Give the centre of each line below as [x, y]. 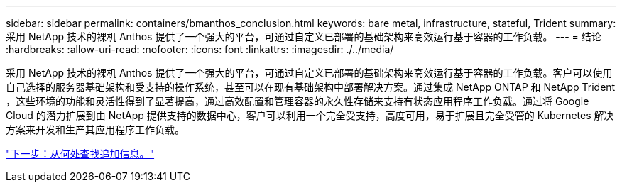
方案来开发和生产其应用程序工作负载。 [95, 129]
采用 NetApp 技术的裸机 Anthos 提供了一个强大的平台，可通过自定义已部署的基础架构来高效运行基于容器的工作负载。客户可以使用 [309, 73]
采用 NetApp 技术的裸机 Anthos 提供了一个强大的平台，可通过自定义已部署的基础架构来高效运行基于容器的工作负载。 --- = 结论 [304, 37]
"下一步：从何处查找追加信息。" [80, 154]
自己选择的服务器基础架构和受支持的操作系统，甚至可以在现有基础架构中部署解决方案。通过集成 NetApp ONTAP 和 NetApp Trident [311, 87]
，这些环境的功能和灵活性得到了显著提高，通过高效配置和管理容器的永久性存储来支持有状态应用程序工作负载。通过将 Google [298, 101]
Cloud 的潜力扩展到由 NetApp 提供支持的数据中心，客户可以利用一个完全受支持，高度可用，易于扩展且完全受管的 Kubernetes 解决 [310, 115]
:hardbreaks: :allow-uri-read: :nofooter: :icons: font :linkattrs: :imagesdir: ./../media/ [200, 49]
